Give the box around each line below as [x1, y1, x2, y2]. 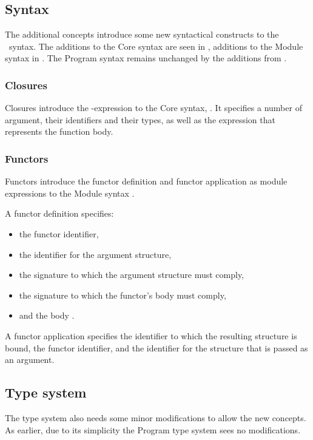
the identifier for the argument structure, [19, 248, 172, 260]
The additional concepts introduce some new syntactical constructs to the [5, 28, 279, 41]
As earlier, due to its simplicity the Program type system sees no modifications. [5, 423, 301, 436]
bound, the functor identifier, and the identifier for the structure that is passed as [5, 341, 308, 354]
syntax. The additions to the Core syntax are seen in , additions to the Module [8, 39, 303, 52]
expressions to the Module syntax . [5, 186, 135, 199]
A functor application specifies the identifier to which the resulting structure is [5, 329, 297, 342]
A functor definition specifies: [5, 207, 114, 220]
